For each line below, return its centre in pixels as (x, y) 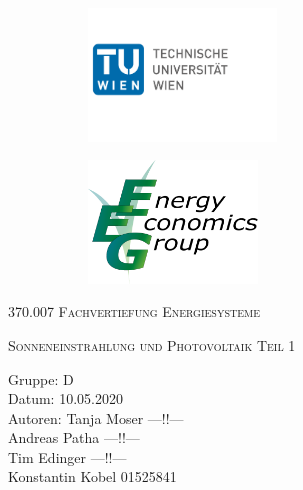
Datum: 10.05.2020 (65, 398)
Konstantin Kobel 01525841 (92, 476)
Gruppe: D (41, 378)
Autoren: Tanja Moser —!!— (96, 417)
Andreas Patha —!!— (74, 437)
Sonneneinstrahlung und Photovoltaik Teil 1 (152, 344)
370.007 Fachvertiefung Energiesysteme (134, 311)
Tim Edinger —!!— (67, 456)
